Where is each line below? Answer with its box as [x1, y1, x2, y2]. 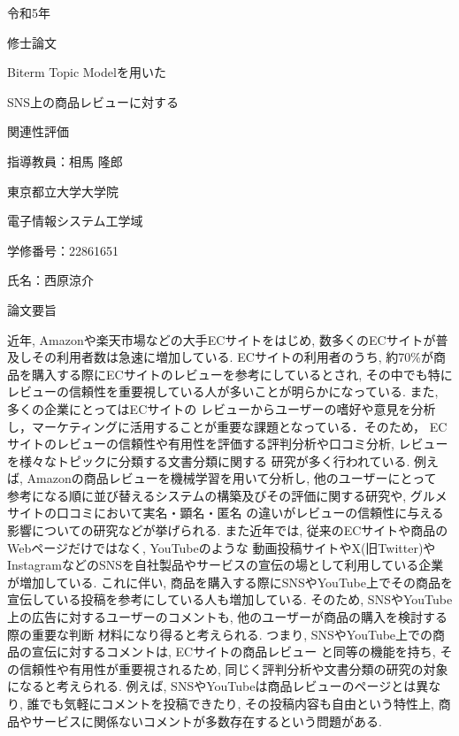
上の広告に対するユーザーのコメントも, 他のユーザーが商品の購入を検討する [7, 608, 448, 626]
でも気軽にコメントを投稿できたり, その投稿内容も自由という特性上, [39, 694, 434, 712]
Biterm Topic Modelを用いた [7, 63, 166, 81]
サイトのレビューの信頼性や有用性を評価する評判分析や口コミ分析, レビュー [7, 434, 448, 453]
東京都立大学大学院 [7, 181, 119, 200]
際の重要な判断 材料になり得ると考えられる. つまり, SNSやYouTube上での [7, 625, 433, 643]
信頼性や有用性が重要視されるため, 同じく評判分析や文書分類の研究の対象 [19, 659, 448, 678]
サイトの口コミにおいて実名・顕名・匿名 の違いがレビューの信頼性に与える [7, 503, 444, 522]
